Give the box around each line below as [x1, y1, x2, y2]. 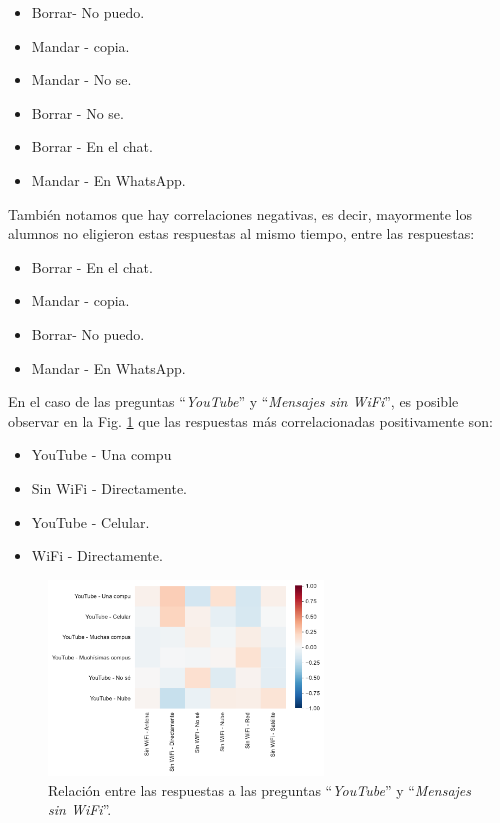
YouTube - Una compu [31, 444, 172, 465]
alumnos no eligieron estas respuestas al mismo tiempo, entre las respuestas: [8, 223, 475, 244]
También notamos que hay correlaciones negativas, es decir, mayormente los [8, 203, 473, 224]
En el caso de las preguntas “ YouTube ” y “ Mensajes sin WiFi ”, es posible [8, 391, 459, 412]
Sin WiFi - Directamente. [31, 477, 188, 498]
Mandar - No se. [31, 69, 132, 90]
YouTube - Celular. [31, 511, 150, 532]
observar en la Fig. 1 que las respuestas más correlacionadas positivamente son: [8, 410, 493, 431]
